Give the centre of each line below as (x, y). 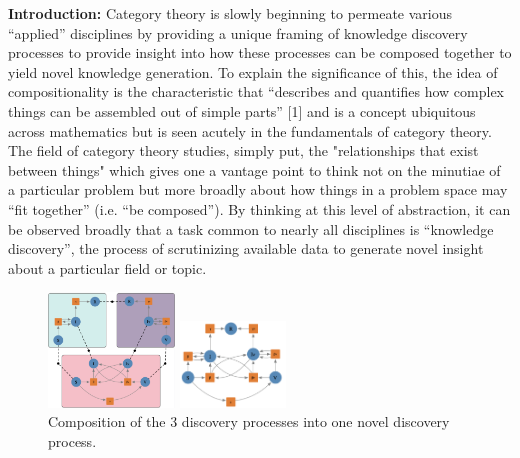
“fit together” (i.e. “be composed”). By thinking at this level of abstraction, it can (259, 208)
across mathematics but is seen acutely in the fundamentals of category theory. (250, 130)
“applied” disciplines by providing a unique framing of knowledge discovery (238, 32)
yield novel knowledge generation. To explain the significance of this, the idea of (253, 71)
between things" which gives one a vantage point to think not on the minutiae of (254, 169)
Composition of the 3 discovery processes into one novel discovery (249, 421)
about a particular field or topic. (107, 267)
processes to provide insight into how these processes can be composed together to (260, 52)
